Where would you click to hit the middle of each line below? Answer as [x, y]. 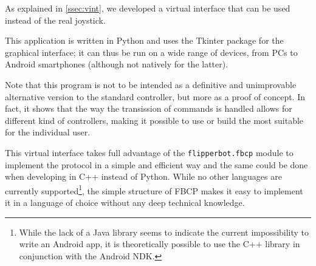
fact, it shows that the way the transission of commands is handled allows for [149, 108]
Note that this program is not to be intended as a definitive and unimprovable [151, 84]
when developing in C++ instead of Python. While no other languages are [143, 176]
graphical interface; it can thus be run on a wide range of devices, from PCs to [151, 52]
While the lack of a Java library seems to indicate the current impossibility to [164, 232]
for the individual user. [48, 132]
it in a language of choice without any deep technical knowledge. [125, 203]
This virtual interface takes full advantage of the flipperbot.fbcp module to [149, 152]
